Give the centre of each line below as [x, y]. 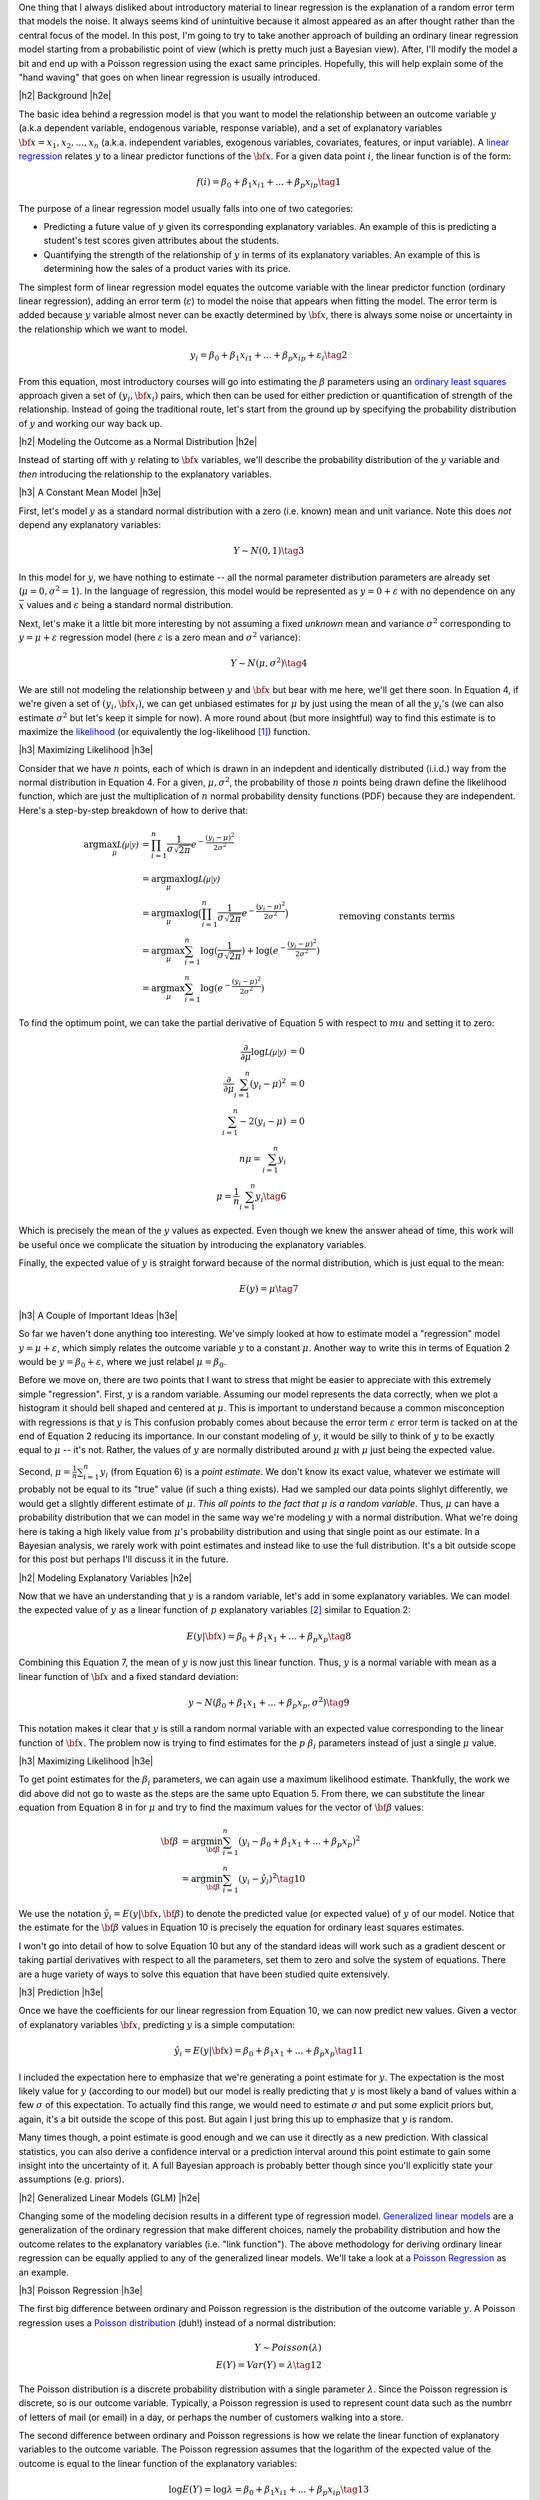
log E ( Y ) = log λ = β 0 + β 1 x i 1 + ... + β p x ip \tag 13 [269, 2490]
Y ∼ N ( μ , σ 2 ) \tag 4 [269, 662]
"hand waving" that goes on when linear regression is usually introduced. [169, 77]
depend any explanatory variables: [90, 525]
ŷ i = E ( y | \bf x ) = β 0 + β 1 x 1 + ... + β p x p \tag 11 [268, 2052]
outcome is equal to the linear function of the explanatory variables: [158, 2463]
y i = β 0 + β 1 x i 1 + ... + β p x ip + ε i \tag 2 [269, 356]
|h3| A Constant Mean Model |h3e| [90, 492]
